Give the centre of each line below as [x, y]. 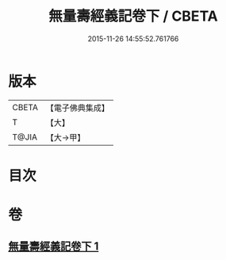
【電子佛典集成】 [77, 108]
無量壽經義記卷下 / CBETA [133, 16]
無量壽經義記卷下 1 [54, 247]
